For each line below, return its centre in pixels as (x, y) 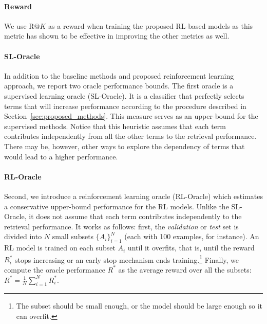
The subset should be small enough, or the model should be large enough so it (139, 306)
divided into (23, 236)
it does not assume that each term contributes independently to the (135, 216)
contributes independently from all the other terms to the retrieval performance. (130, 136)
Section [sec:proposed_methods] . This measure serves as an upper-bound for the (131, 116)
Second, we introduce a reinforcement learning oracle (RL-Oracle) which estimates (133, 196)
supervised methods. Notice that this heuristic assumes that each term (115, 126)
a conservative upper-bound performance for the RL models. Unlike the (117, 206)
